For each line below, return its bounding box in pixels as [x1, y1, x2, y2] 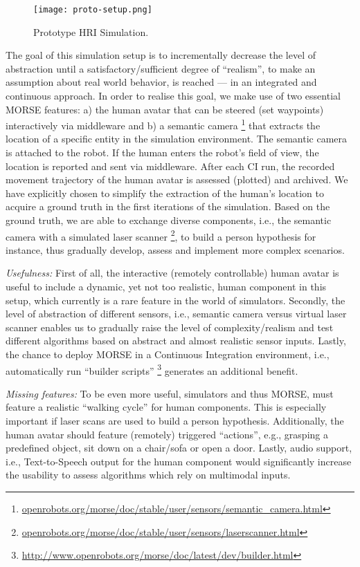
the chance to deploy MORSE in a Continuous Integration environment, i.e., [6, 347, 330, 362]
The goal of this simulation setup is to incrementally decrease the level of [6, 48, 316, 62]
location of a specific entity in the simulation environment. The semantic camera [6, 131, 347, 146]
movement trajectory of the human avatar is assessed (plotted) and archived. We [6, 172, 348, 187]
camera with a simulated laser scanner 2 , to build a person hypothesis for [6, 227, 316, 243]
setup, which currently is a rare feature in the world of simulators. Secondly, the [6, 292, 345, 307]
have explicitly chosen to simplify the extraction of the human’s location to [6, 185, 324, 200]
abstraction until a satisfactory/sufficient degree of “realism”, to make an [6, 61, 316, 75]
